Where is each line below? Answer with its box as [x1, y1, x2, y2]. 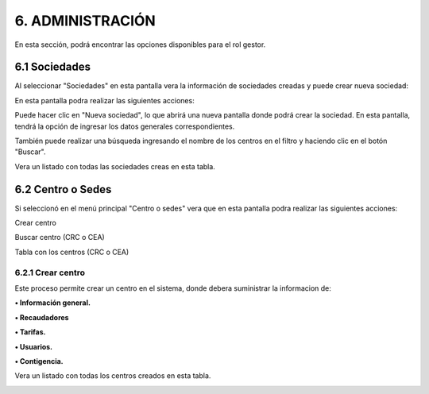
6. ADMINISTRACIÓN [14, 12, 157, 29]
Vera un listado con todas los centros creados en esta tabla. [14, 371, 211, 380]
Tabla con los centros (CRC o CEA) [14, 247, 129, 257]
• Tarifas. [14, 327, 46, 337]
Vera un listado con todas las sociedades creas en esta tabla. [14, 161, 216, 171]
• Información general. [14, 298, 91, 307]
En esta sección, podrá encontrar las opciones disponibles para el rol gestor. [14, 40, 266, 49]
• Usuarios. [14, 342, 53, 351]
